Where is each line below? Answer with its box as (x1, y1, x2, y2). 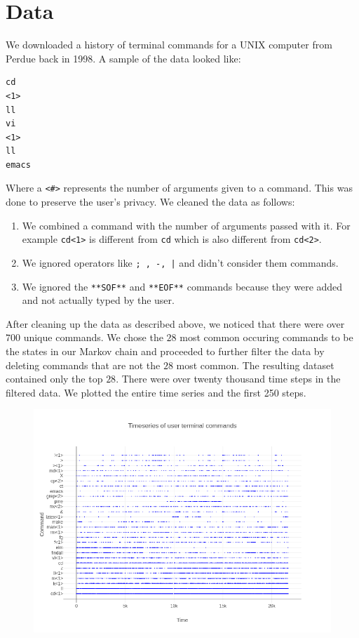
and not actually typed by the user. (22, 293, 175, 307)
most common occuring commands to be (179, 330, 353, 345)
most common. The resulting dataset (176, 357, 334, 372)
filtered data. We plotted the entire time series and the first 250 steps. (6, 385, 306, 399)
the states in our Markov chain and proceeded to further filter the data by (6, 344, 325, 359)
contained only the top (6, 371, 103, 386)
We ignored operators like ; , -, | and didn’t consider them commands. (22, 255, 339, 270)
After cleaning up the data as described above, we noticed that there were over (6, 316, 345, 331)
